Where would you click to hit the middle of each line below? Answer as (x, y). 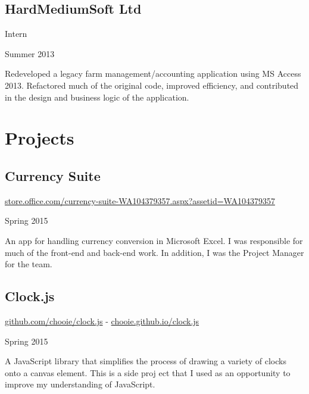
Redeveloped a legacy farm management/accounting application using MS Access (153, 74)
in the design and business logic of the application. (97, 97)
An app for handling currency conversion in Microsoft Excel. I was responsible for (154, 240)
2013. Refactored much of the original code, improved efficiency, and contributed (152, 85)
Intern (16, 34)
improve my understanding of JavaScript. (80, 384)
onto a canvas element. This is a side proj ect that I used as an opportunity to (148, 372)
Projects (40, 138)
